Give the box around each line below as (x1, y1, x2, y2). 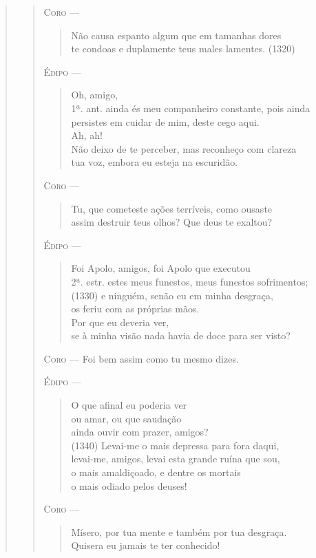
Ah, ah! (71, 128, 103, 142)
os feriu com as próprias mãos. (71, 301, 200, 316)
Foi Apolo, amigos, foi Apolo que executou (71, 261, 251, 275)
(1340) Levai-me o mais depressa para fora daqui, (71, 438, 280, 452)
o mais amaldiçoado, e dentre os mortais (71, 465, 241, 480)
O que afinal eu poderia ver (71, 398, 187, 412)
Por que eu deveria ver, (71, 314, 169, 329)
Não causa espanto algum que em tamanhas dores (71, 28, 282, 42)
